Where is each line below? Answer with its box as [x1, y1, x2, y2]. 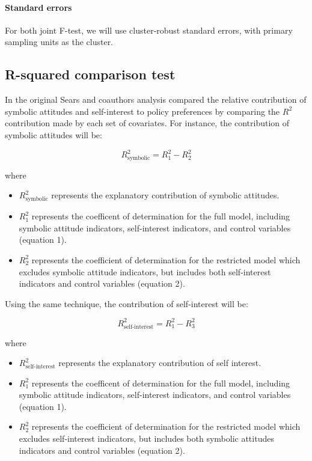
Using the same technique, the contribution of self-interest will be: [5, 297, 248, 310]
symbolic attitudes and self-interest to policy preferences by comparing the [5, 105, 280, 117]
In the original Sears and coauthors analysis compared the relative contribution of [5, 93, 307, 106]
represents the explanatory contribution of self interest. [58, 356, 262, 369]
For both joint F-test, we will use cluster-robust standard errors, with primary [5, 23, 293, 36]
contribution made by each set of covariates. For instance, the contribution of [5, 117, 290, 129]
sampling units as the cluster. [5, 35, 114, 48]
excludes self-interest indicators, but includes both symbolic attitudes [19, 432, 274, 445]
